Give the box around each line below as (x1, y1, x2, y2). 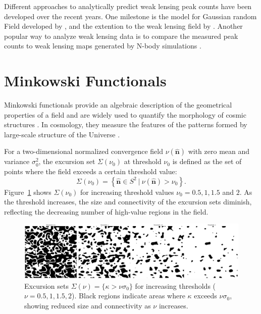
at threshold (124, 156, 162, 167)
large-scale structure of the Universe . (4, 129, 120, 139)
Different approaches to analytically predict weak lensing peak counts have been (4, 1, 252, 11)
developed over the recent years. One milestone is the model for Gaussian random (4, 11, 257, 21)
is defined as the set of (172, 156, 242, 167)
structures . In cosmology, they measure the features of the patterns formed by (4, 119, 247, 130)
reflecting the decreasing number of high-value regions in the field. (4, 206, 208, 217)
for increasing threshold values (80, 186, 174, 197)
